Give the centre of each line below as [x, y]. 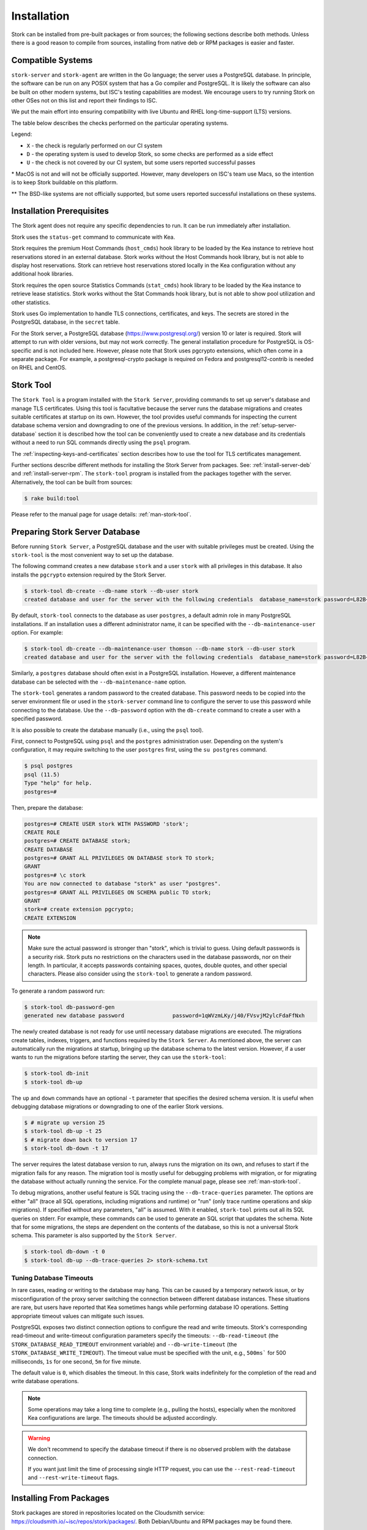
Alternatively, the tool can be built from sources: [72, 482]
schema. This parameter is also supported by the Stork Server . [94, 1236]
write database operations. [45, 1381]
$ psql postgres [49, 766]
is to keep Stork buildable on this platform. [65, 182]
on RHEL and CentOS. [39, 368]
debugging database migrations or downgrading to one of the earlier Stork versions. [117, 1106]
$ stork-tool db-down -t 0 [65, 1252]
